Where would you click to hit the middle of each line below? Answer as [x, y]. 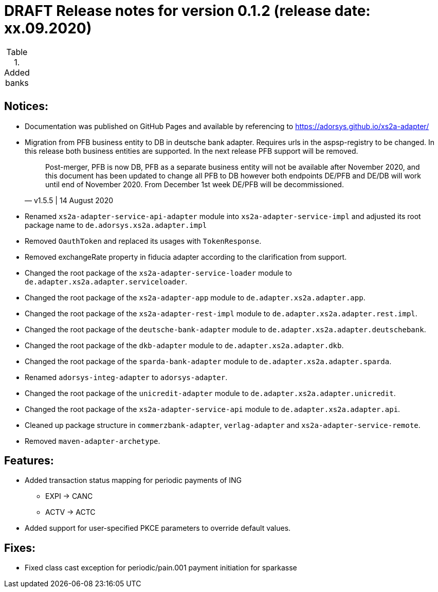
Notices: [26, 106]
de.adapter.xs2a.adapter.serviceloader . [106, 281]
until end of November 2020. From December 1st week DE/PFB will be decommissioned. [195, 184]
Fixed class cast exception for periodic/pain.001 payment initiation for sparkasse [161, 568]
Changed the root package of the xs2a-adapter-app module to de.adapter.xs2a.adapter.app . [195, 297]
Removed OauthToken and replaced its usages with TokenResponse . [143, 241]
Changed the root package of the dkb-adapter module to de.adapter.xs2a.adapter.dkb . [184, 345]
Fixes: [20, 548]
